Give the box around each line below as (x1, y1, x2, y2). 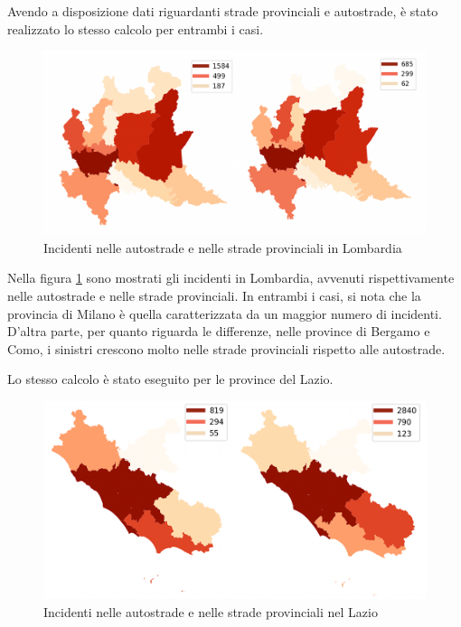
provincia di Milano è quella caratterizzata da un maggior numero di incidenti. (7, 304, 442, 323)
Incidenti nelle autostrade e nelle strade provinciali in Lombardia (43, 238, 402, 257)
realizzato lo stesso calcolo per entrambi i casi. (7, 19, 264, 38)
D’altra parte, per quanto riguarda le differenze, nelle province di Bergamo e (7, 322, 430, 341)
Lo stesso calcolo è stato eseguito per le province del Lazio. (7, 370, 334, 388)
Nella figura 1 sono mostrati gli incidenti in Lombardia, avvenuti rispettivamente (7, 268, 455, 287)
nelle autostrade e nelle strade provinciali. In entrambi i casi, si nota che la (7, 286, 421, 305)
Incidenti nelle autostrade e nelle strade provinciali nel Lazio (43, 602, 378, 621)
